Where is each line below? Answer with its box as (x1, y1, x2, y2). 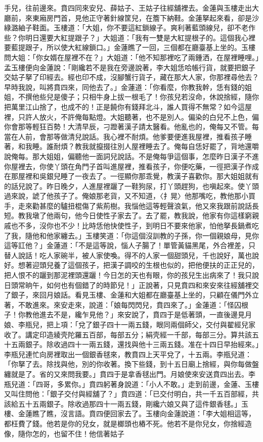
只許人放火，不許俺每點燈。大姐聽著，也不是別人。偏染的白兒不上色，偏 (18, 111, 259, 122)
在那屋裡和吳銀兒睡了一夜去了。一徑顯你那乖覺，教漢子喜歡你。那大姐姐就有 (4, 171, 259, 181)
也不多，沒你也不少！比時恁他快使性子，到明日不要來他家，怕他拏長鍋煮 (11, 220, 252, 231)
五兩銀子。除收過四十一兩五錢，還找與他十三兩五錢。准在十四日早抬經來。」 (11, 339, 259, 350)
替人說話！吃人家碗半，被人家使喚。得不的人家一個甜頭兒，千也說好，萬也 (4, 250, 252, 260)
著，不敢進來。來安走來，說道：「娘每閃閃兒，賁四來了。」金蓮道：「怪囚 (4, 299, 241, 310)
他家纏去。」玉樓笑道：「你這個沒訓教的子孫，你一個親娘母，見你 (46, 230, 259, 240)
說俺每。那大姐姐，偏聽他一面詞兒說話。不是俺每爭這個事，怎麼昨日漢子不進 (4, 151, 259, 161)
